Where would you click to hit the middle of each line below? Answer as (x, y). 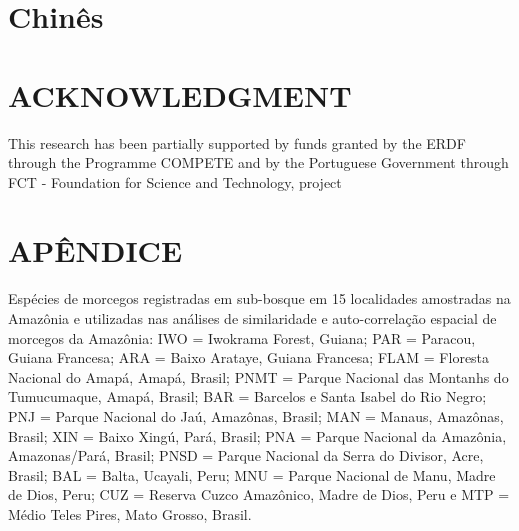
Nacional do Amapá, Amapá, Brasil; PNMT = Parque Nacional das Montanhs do (258, 376)
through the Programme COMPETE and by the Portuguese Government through (258, 162)
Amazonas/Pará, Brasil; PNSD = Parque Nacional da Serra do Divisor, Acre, (246, 455)
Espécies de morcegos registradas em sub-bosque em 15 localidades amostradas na (259, 298)
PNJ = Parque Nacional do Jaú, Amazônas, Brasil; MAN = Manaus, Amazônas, (256, 415)
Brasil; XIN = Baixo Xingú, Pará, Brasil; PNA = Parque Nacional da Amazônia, (257, 435)
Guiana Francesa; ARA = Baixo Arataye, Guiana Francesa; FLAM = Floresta (249, 357)
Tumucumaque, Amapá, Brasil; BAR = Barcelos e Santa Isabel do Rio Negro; (247, 396)
